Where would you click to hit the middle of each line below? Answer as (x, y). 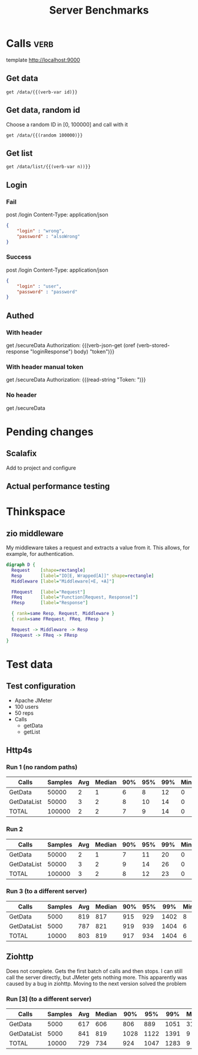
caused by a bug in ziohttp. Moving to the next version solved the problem (96, 984)
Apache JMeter (34, 700)
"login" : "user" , (39, 286)
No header (22, 395)
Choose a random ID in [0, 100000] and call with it (67, 124)
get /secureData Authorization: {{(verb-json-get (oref (71, 346)
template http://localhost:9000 (43, 60)
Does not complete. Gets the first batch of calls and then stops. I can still (94, 971)
